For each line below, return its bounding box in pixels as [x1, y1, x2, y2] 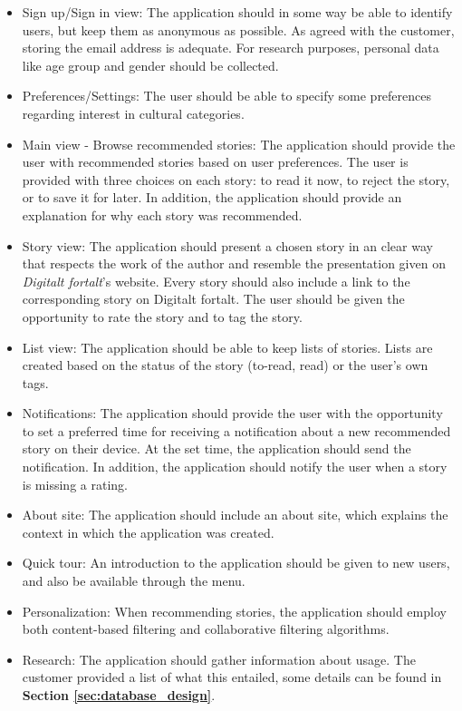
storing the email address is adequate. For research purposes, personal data [22, 38, 439, 57]
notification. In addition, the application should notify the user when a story [22, 457, 448, 476]
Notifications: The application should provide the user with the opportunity [22, 404, 443, 423]
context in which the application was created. [22, 522, 274, 541]
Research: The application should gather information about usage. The [22, 649, 416, 668]
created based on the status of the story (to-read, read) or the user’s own [22, 355, 428, 375]
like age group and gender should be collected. [22, 55, 279, 74]
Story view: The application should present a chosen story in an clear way [22, 236, 433, 255]
